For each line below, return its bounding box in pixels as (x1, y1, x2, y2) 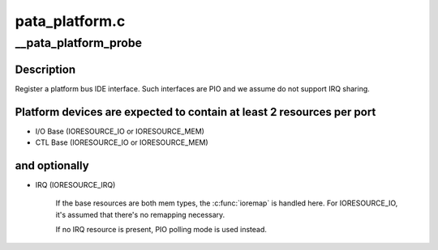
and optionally (15, 159, 89, 172)
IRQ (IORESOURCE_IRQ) (35, 180, 116, 189)
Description (15, 62, 76, 76)
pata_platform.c (15, 12, 126, 30)
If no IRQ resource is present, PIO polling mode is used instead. (55, 225, 268, 235)
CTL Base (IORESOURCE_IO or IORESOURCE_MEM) (35, 138, 208, 147)
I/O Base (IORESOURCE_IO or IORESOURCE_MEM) (35, 126, 204, 136)
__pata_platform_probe (15, 36, 142, 50)
